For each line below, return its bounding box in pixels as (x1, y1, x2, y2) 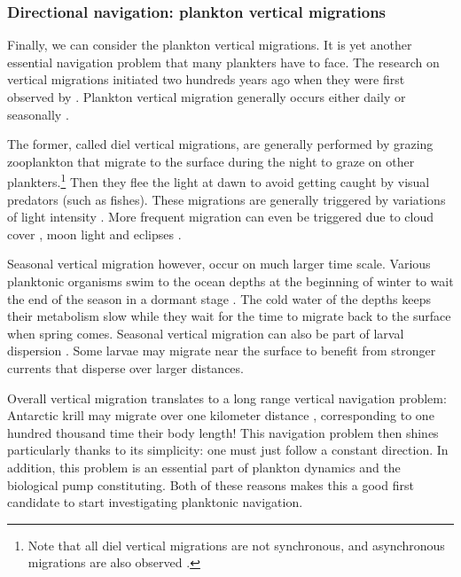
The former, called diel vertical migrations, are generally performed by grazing (7, 135, 434, 153)
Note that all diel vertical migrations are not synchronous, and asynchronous (27, 535, 445, 554)
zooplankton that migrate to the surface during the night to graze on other (7, 152, 415, 170)
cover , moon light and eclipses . (7, 224, 182, 243)
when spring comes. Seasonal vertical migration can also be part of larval (7, 324, 404, 342)
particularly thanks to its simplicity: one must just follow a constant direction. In (7, 441, 449, 459)
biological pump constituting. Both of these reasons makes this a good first (7, 475, 414, 494)
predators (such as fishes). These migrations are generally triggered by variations (7, 190, 446, 208)
